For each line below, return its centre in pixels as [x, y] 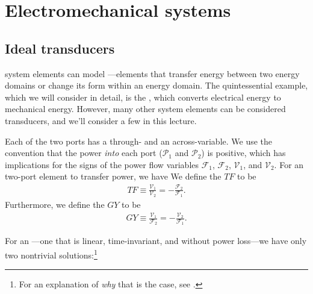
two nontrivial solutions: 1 [51, 254]
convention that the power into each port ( [84, 153]
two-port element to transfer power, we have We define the [113, 176]
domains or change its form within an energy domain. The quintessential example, [156, 85]
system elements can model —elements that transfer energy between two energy [152, 73]
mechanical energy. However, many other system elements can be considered [145, 109]
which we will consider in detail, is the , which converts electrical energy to [143, 97]
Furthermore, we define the [55, 204]
